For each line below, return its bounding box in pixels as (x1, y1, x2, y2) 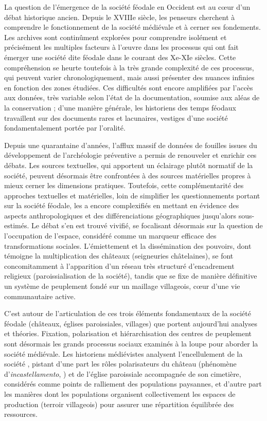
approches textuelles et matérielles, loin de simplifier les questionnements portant (4, 190, 260, 200)
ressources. (4, 409, 38, 419)
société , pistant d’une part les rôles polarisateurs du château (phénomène (4, 358, 237, 369)
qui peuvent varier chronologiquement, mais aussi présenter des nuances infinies (4, 72, 255, 83)
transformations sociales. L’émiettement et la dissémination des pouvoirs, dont (4, 240, 252, 251)
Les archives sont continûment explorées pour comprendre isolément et (4, 31, 227, 42)
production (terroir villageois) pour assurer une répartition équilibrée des (4, 398, 234, 409)
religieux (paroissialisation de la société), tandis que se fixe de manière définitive (4, 270, 257, 281)
